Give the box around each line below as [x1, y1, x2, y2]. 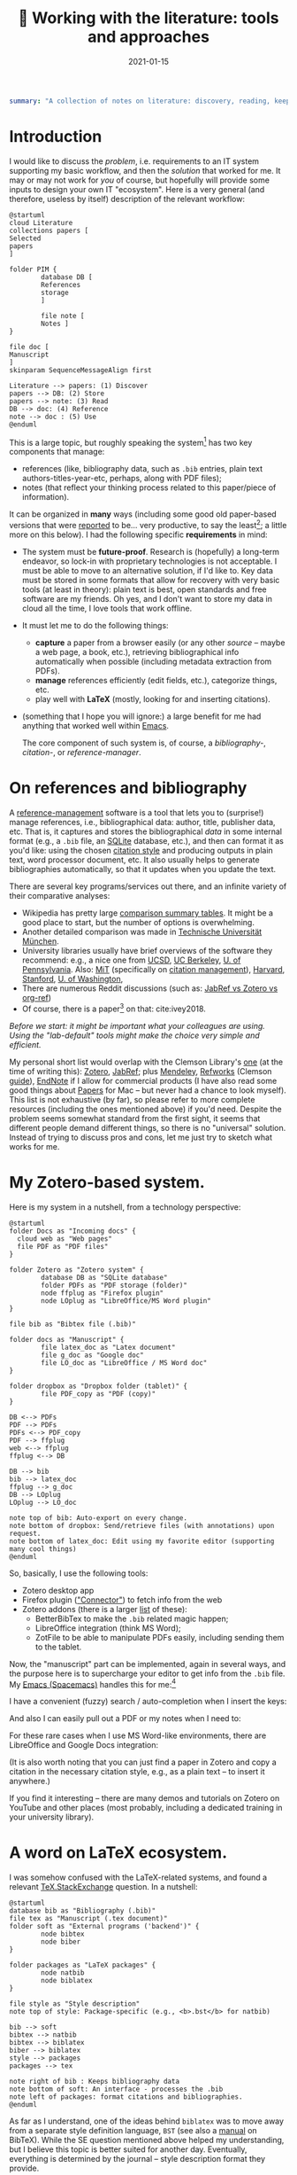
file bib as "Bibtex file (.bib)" [9, 1320, 137, 1329]
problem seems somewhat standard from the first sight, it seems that [9, 1112, 261, 1124]
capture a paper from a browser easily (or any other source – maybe [34, 637, 286, 648]
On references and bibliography [9, 778, 247, 799]
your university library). [9, 1812, 95, 1822]
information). [21, 492, 70, 503]
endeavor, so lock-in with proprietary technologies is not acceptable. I [21, 556, 278, 566]
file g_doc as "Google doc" [41, 1351, 144, 1360]
